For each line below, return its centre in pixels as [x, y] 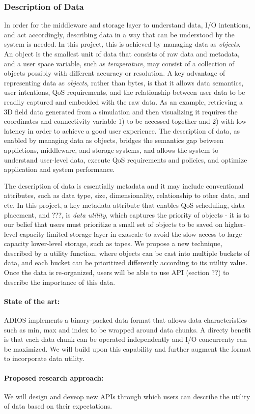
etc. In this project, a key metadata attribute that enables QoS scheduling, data [124, 205]
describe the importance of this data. [60, 282]
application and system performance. [59, 169]
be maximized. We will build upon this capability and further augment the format [128, 348]
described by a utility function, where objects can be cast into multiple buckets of [127, 253]
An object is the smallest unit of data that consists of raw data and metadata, [122, 54]
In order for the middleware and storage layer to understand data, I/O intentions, [127, 25]
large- [236, 234]
